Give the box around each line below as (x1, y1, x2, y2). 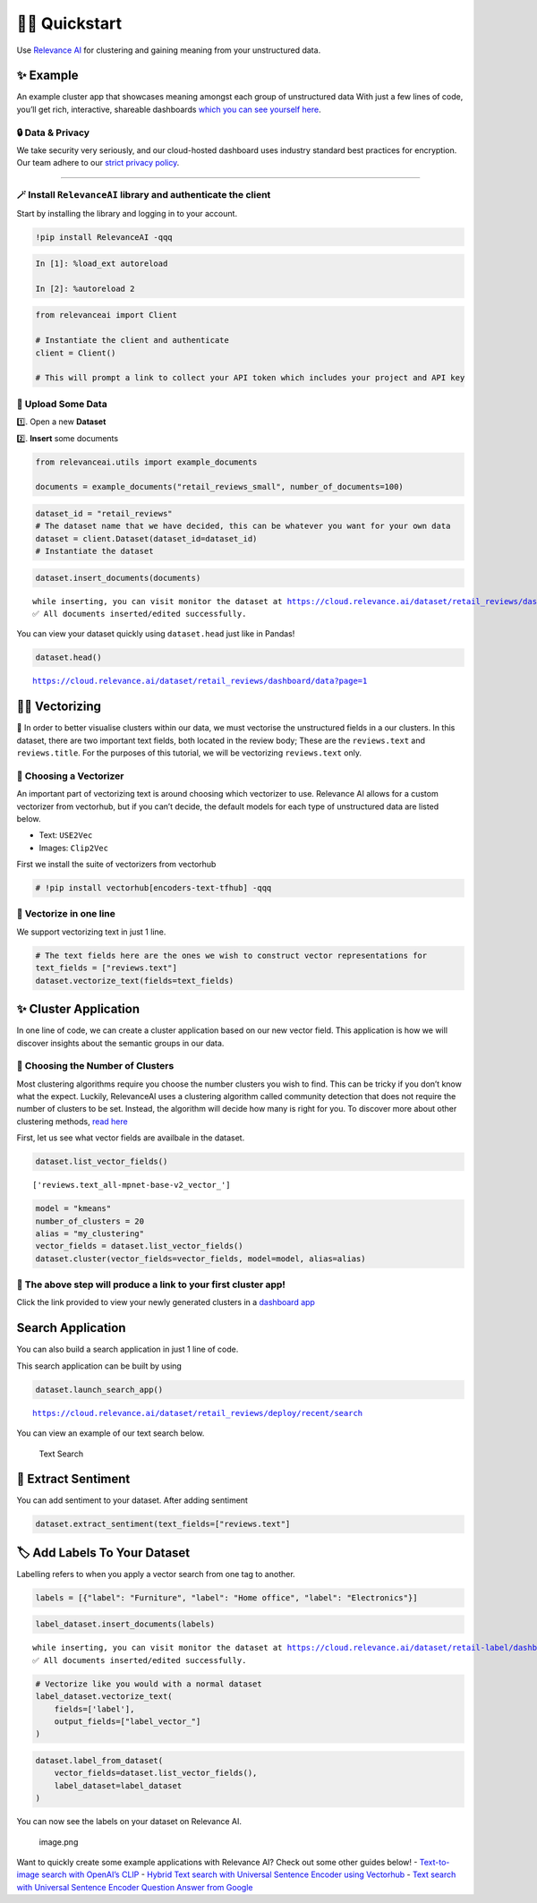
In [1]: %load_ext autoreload (35, 259, 168, 269)
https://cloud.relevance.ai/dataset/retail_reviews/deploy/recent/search (32, 1408, 363, 1418)
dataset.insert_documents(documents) (35, 573, 201, 583)
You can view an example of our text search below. (16, 1428, 205, 1438)
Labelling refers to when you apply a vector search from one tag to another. (16, 1568, 295, 1579)
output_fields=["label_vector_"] (54, 1716, 201, 1727)
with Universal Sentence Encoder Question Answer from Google (16, 1882, 253, 1892)
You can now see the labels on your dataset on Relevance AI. (16, 1816, 242, 1827)
